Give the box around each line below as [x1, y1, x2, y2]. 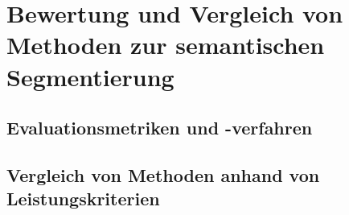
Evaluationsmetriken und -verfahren [6, 115, 313, 140]
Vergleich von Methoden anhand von [6, 162, 320, 187]
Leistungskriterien [6, 186, 160, 211]
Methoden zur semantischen [6, 28, 325, 61]
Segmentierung [6, 60, 174, 93]
